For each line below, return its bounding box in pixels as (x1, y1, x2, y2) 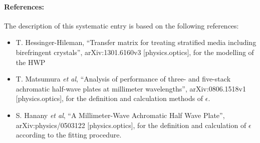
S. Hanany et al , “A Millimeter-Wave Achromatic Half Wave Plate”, (16, 109, 225, 120)
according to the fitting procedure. (16, 129, 122, 140)
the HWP (16, 56, 46, 67)
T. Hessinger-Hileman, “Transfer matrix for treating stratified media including (16, 37, 256, 47)
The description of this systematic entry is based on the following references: (4, 20, 239, 30)
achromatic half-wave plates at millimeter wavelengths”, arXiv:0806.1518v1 (16, 83, 246, 93)
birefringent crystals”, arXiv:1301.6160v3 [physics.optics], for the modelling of (16, 46, 254, 57)
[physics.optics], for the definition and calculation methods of (16, 93, 203, 103)
